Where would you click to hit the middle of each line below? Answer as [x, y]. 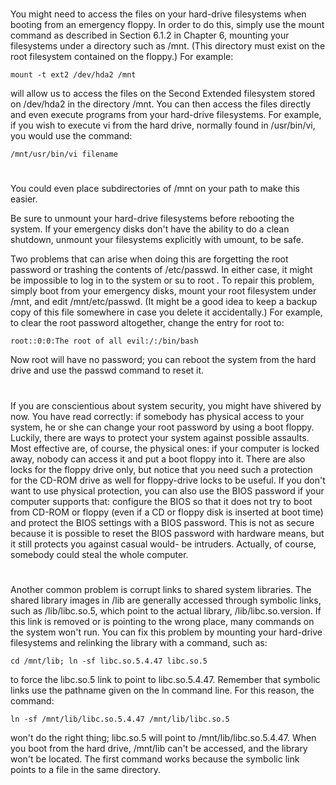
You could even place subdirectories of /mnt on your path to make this [155, 189]
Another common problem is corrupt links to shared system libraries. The [161, 589]
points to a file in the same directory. [85, 769]
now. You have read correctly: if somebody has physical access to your [157, 416]
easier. [24, 199]
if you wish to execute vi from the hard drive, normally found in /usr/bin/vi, [163, 125]
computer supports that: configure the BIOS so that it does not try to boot [161, 501]
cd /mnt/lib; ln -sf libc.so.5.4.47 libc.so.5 [109, 661]
